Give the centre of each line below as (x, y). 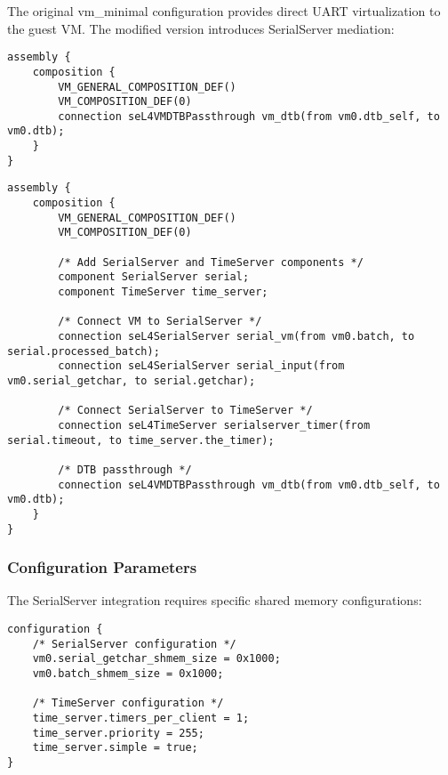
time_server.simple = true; (115, 748)
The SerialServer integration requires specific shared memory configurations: (215, 600)
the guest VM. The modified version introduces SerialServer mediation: (201, 28)
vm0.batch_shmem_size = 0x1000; (128, 673)
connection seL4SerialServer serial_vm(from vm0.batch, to (236, 336)
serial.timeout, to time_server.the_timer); (141, 440)
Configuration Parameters (102, 567)
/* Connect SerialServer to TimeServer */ (185, 411)
